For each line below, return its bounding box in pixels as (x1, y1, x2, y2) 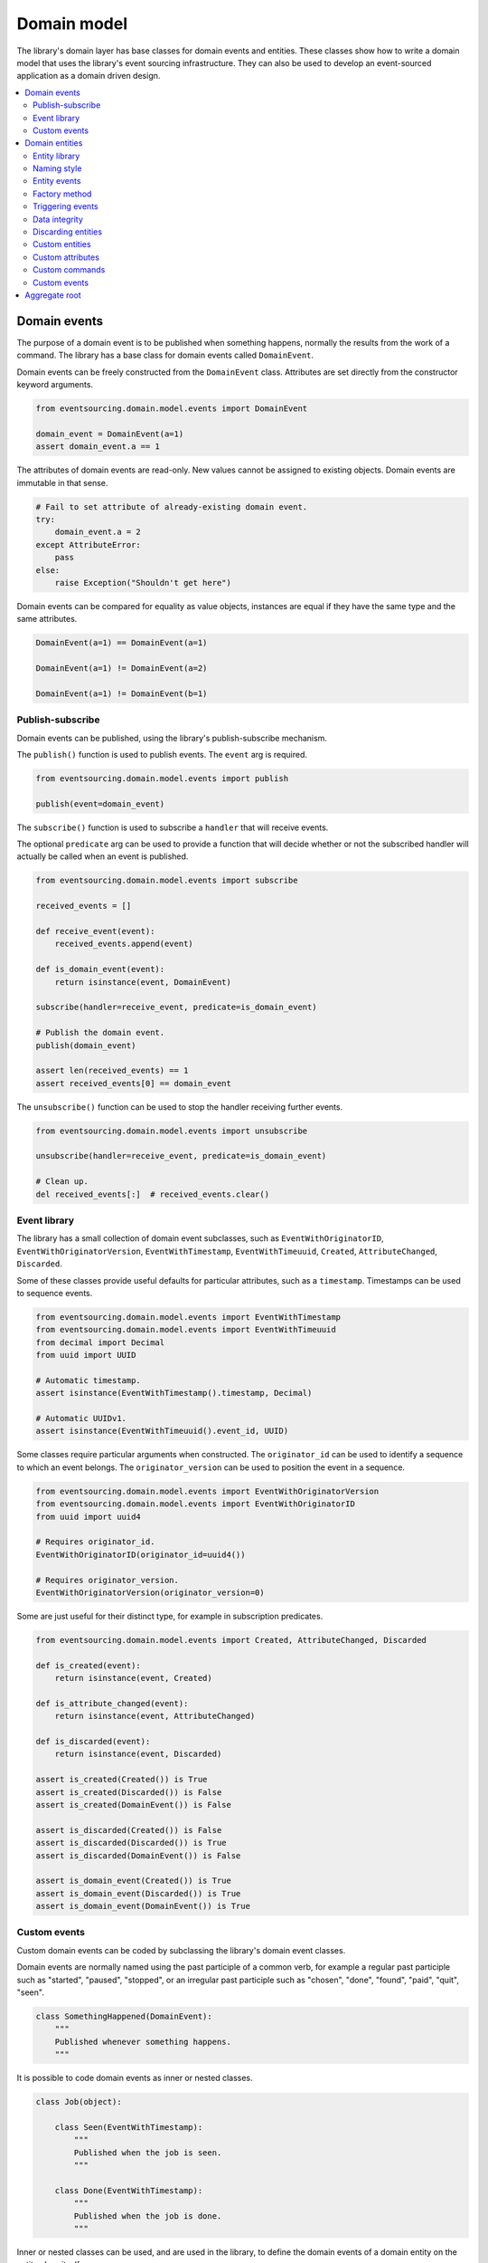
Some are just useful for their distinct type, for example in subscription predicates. (16, 1610, 324, 1621)
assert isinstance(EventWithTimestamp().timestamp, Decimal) (35, 1388, 313, 1399)
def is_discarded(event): (35, 1736, 151, 1747)
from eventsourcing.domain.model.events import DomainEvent (35, 404, 308, 414)
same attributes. (16, 614, 78, 625)
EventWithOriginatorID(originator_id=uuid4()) (35, 1549, 246, 1560)
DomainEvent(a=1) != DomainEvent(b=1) (35, 688, 208, 699)
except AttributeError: (35, 539, 142, 549)
